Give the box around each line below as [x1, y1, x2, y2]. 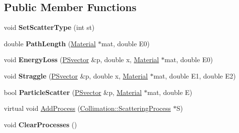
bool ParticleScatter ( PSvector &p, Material [4, 87, 142, 97]
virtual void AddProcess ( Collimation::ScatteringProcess [4, 103, 171, 113]
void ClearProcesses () [4, 119, 77, 129]
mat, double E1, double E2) [153, 70, 236, 80]
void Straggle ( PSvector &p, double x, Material [4, 70, 148, 80]
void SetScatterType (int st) [4, 22, 95, 32]
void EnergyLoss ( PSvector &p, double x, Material [4, 54, 159, 65]
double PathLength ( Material [4, 38, 96, 48]
